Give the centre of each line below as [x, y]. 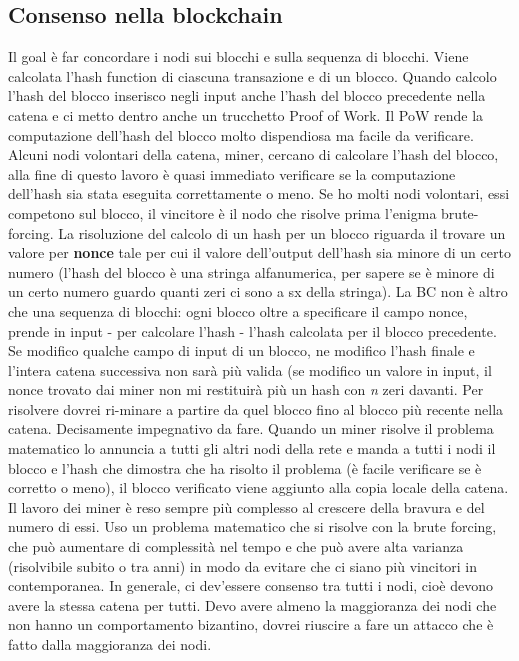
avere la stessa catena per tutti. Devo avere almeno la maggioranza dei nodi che [252, 604]
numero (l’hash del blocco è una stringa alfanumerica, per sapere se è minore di [251, 271]
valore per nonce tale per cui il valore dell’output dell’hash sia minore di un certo [259, 252]
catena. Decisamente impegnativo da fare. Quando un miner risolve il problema [251, 428]
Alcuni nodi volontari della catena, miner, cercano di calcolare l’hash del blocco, [253, 154]
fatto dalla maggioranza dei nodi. [110, 644]
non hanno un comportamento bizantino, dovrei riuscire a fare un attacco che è [251, 624]
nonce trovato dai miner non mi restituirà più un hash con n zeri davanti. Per [246, 389]
